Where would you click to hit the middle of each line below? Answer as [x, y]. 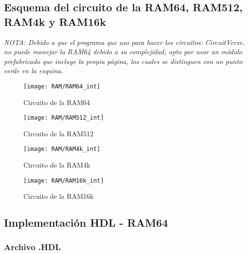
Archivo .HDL [32, 246]
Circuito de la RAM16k [59, 196]
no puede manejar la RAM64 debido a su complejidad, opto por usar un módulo [123, 52]
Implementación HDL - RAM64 [86, 222]
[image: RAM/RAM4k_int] [62, 149]
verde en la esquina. [34, 71]
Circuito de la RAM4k [57, 165]
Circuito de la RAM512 [59, 133]
